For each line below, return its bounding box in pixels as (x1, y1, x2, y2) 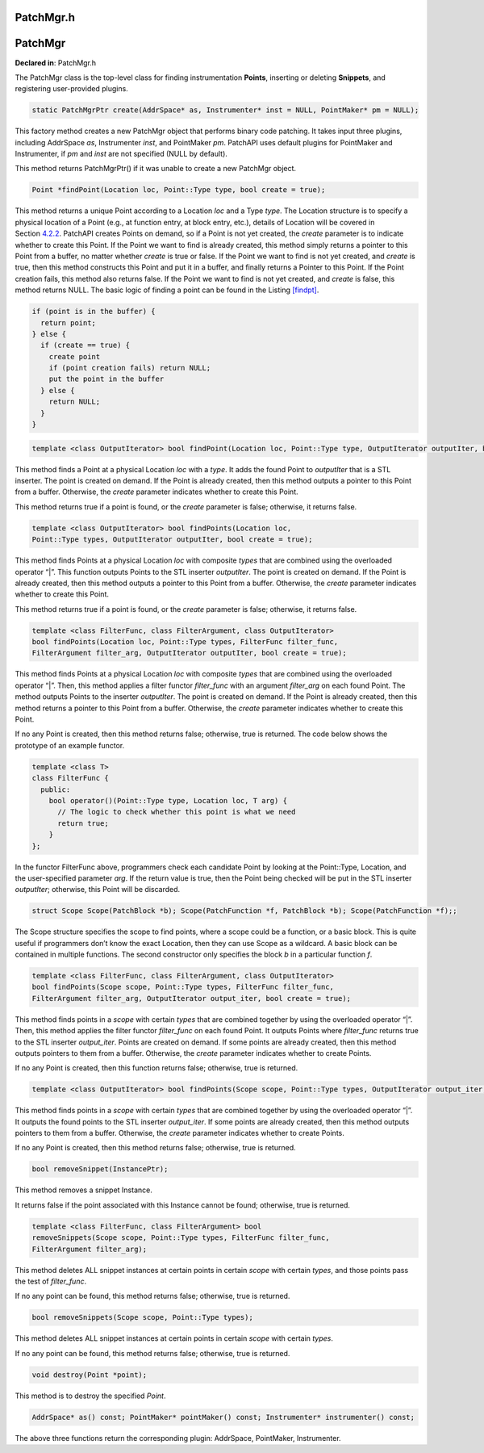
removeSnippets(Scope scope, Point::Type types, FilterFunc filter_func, (31, 1233, 330, 1242)
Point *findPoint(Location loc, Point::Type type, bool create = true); (31, 186, 326, 195)
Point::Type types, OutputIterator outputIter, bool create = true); (31, 535, 313, 544)
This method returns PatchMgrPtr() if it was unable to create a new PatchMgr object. (15, 164, 297, 174)
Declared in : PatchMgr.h (15, 57, 97, 68)
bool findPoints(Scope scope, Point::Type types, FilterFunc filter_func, (31, 982, 335, 992)
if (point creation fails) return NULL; (48, 363, 211, 373)
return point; (40, 318, 97, 327)
